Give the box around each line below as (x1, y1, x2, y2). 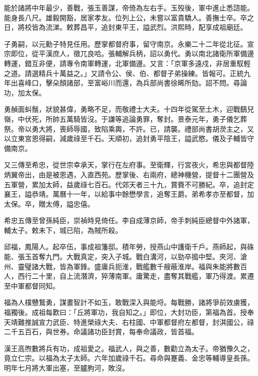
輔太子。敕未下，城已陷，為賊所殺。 (4, 225, 122, 235)
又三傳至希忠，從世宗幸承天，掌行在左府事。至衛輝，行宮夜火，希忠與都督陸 (4, 159, 254, 170)
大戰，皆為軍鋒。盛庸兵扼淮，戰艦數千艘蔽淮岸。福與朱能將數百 (38, 261, 247, 271)
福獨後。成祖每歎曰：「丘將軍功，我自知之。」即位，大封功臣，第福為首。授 (4, 307, 247, 317)
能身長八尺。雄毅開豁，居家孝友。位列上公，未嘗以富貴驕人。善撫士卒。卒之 (4, 12, 254, 22)
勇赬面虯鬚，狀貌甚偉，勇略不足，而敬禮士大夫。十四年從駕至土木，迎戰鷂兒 (4, 104, 254, 114)
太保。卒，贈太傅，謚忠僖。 (4, 198, 94, 209)
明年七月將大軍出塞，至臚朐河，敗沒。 (4, 363, 129, 373)
